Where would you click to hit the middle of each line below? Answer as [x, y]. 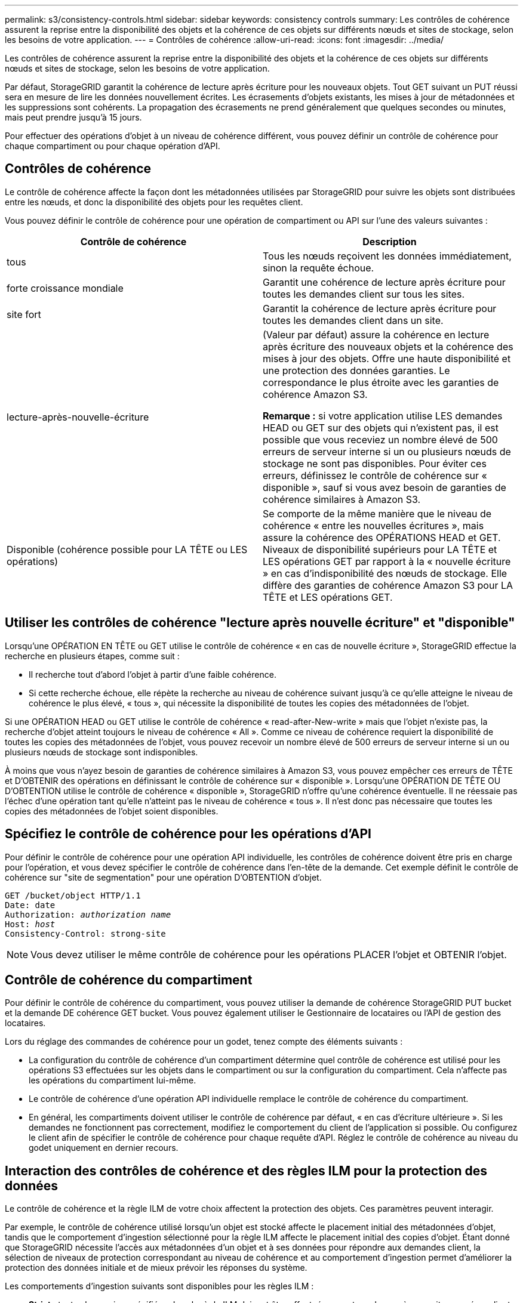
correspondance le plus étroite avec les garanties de [381, 382]
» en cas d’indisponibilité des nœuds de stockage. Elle [385, 573]
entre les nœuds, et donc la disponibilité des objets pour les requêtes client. [154, 202]
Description [390, 241]
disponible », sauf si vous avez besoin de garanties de [384, 487]
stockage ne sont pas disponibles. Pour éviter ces [375, 463]
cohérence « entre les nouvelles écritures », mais [373, 525]
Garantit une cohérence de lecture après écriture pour [384, 282]
